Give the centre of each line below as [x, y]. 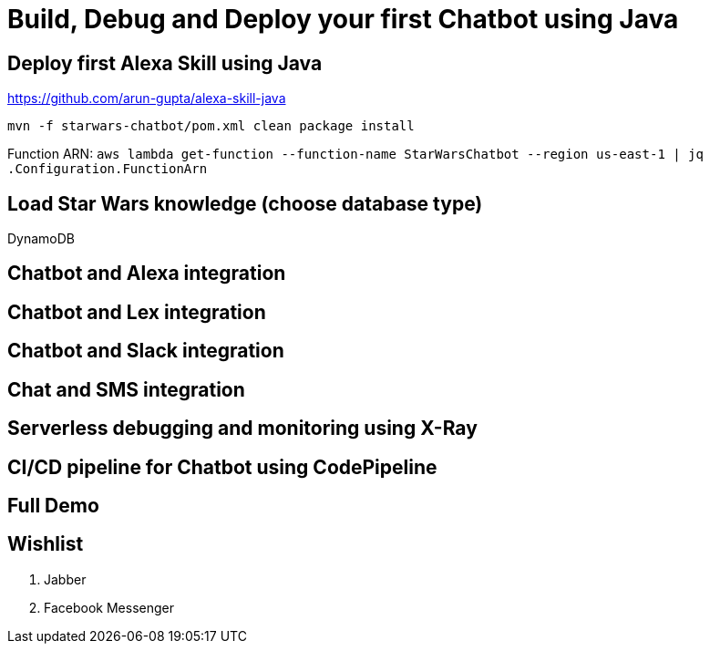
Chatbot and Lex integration [137, 312]
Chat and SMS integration [126, 389]
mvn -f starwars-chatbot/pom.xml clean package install [211, 126]
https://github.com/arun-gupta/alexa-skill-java [147, 98]
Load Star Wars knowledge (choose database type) [245, 203]
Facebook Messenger [109, 607]
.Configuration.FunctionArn [108, 169]
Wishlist [46, 544]
